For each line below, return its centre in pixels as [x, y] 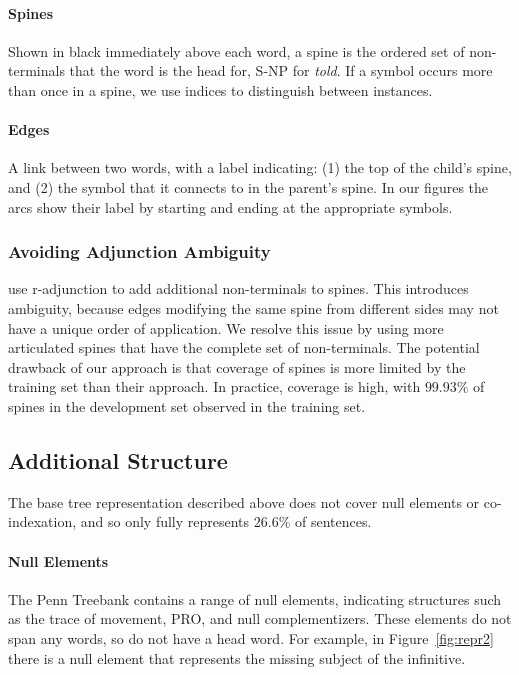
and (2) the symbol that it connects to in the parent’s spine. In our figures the [248, 186]
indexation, [42, 521]
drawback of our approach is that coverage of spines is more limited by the [237, 366]
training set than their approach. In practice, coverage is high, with [214, 386]
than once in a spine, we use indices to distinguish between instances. [220, 89]
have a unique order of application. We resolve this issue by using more [226, 327]
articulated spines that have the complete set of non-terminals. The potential [244, 347]
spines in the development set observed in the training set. [187, 405]
